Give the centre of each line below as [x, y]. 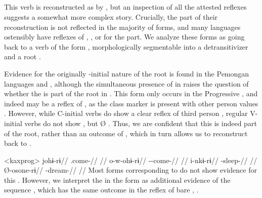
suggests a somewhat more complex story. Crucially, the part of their [111, 16]
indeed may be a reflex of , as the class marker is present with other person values [131, 103]
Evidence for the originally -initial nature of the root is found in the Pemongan [127, 73]
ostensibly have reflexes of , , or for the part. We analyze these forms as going [124, 37]
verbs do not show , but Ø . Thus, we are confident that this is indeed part [141, 123]
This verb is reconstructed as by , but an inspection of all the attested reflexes [125, 7]
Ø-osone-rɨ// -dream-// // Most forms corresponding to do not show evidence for [130, 170]
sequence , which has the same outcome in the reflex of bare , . [101, 190]
